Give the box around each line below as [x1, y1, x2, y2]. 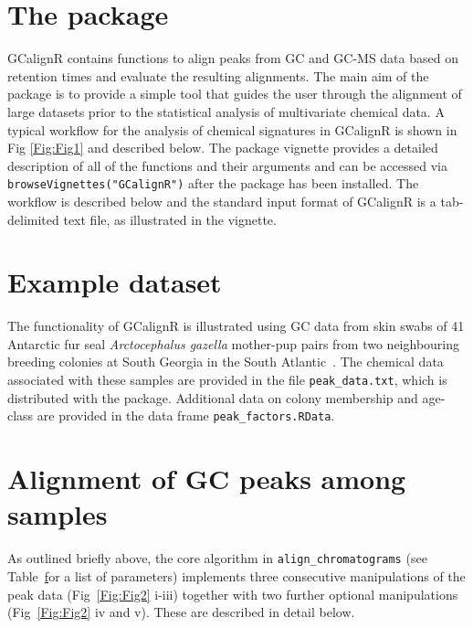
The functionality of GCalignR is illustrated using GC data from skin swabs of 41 [7, 316, 465, 335]
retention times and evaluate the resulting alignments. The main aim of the [7, 66, 429, 85]
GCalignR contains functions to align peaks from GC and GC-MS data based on [7, 48, 458, 68]
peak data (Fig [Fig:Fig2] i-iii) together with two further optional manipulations [7, 584, 458, 603]
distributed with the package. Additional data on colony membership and [7, 388, 418, 407]
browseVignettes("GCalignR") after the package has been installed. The [7, 174, 419, 193]
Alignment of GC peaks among [7, 460, 406, 497]
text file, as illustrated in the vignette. [63, 209, 277, 229]
